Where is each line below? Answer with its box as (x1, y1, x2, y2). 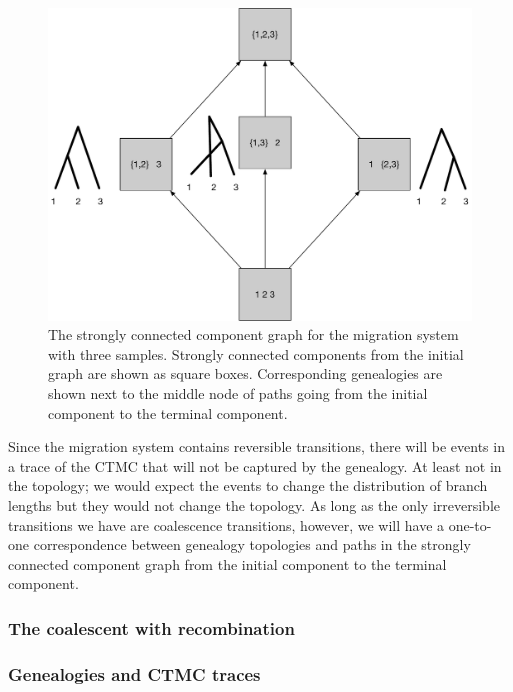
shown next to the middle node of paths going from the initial (48, 382, 428, 403)
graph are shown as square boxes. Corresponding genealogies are (48, 363, 443, 384)
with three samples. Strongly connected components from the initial (48, 343, 464, 364)
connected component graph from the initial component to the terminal (8, 553, 447, 574)
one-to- (448, 514, 492, 535)
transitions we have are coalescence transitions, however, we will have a (8, 514, 445, 535)
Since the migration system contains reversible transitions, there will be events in (8, 436, 505, 457)
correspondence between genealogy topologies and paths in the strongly (33, 534, 471, 555)
